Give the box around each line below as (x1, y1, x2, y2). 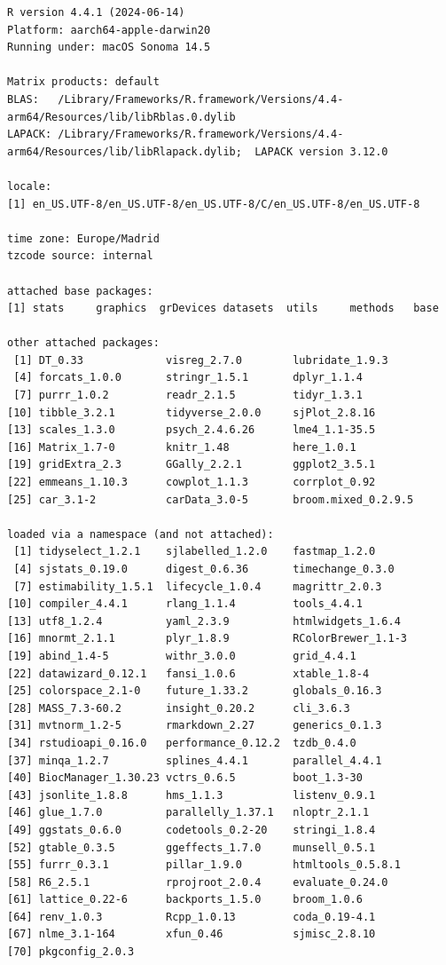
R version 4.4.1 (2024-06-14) (7, 6, 185, 19)
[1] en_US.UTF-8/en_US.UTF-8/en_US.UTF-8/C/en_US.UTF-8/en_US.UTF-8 (7, 197, 420, 210)
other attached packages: (7, 336, 160, 350)
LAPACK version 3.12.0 (254, 145, 388, 158)
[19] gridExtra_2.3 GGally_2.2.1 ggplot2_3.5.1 (7, 458, 376, 471)
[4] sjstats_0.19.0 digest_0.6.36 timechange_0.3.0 (13, 563, 395, 575)
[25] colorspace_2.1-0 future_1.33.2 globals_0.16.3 (7, 684, 382, 698)
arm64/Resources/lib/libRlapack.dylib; (7, 145, 242, 158)
